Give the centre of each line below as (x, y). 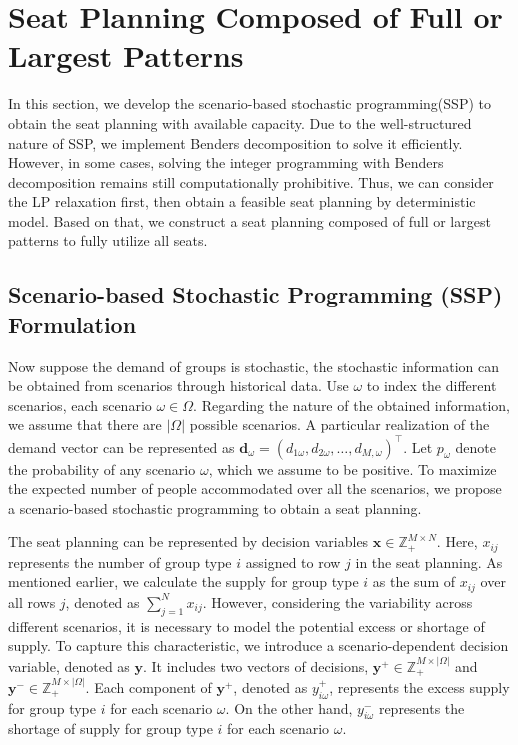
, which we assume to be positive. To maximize (352, 468)
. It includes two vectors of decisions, (256, 665)
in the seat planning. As (429, 561)
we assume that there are (85, 424)
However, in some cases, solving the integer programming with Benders (226, 162)
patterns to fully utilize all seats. (108, 240)
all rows (32, 601)
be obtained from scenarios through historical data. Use (178, 385)
